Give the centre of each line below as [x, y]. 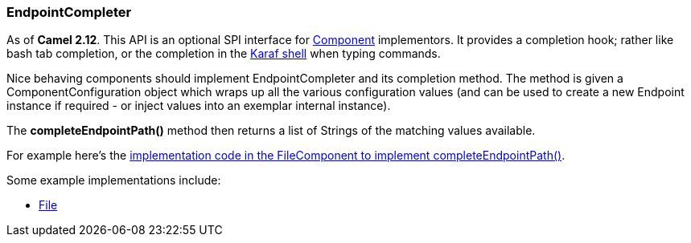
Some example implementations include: [114, 180]
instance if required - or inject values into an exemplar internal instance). [199, 106]
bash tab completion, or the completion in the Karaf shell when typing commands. [224, 54]
